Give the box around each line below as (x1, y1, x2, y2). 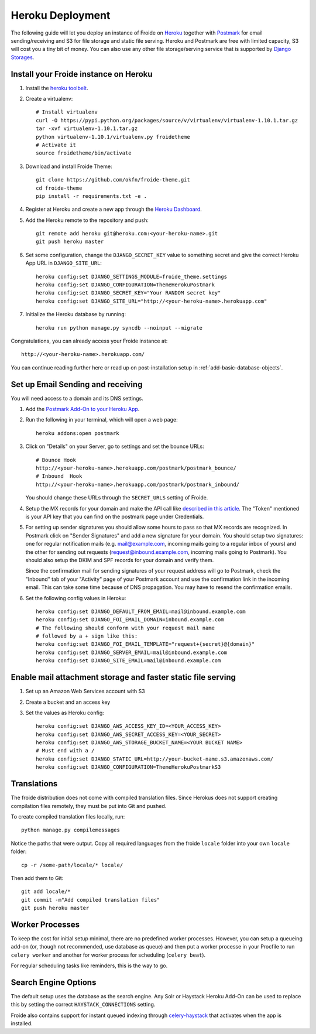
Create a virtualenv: (25, 95, 73, 102)
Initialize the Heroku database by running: (25, 311, 126, 318)
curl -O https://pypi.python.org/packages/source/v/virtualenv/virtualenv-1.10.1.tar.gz (36, 117, 298, 124)
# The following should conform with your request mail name (36, 624, 215, 631)
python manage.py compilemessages (21, 827, 120, 834)
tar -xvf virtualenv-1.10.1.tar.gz (36, 125, 138, 132)
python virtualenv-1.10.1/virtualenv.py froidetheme (36, 133, 190, 140)
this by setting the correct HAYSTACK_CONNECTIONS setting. (11, 1001, 156, 1008)
